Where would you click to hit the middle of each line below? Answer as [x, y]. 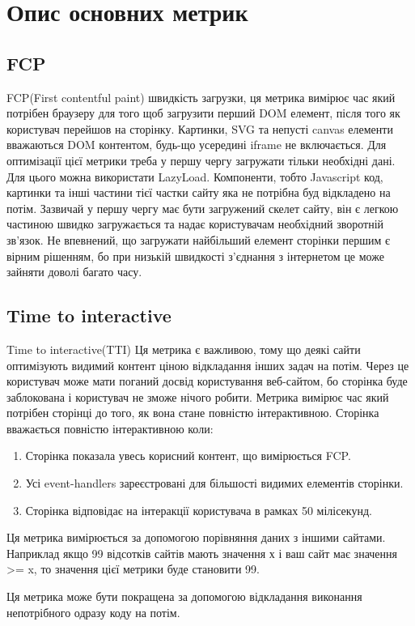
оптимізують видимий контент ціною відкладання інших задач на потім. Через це [208, 365]
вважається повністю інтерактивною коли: [110, 428]
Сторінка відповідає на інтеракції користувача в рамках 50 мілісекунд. [199, 510]
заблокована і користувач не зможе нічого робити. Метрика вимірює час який [198, 396]
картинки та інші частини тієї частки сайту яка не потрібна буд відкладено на [199, 192]
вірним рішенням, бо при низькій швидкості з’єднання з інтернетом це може [195, 256]
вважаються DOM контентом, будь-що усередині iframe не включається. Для [197, 145]
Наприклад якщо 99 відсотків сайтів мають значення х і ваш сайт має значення [202, 553]
